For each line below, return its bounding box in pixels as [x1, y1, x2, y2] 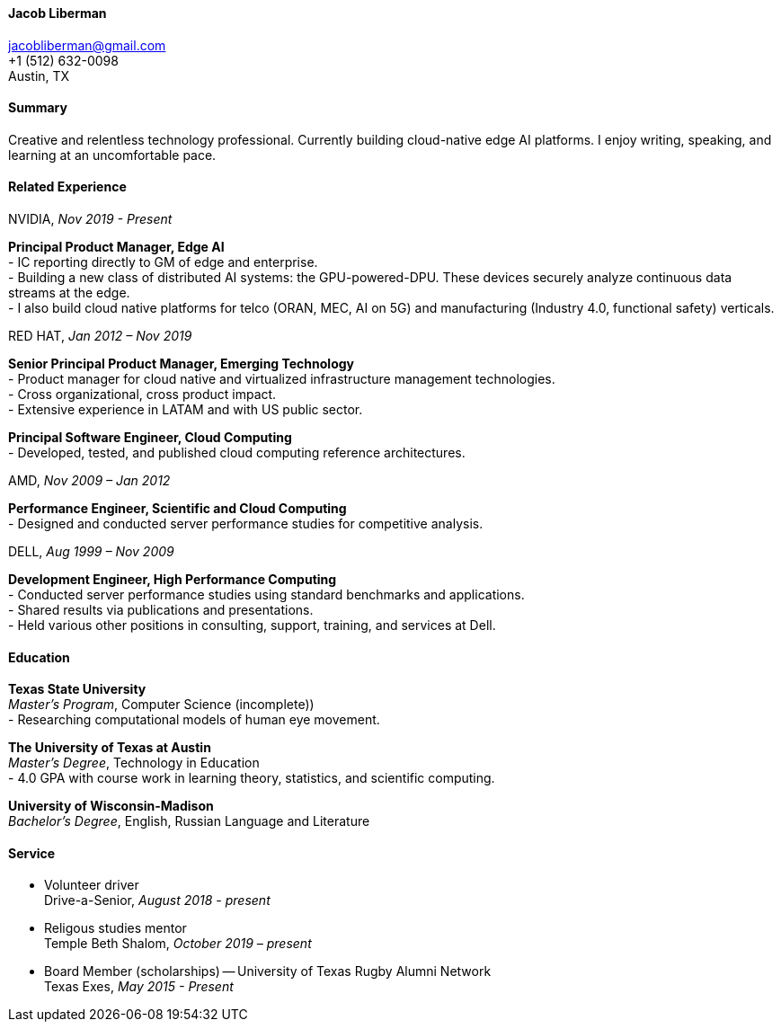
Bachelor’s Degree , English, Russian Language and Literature [8, 813, 370, 829]
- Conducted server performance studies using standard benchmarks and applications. [8, 587, 525, 603]
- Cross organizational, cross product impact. [8, 386, 277, 403]
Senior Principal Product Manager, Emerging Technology [8, 356, 355, 372]
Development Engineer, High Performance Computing [8, 572, 337, 588]
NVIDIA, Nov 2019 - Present [8, 211, 173, 227]
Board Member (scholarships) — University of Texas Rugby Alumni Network [44, 963, 492, 980]
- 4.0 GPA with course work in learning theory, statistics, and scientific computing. [8, 770, 495, 786]
